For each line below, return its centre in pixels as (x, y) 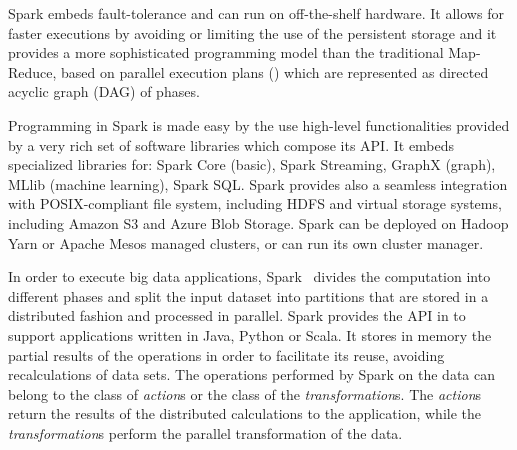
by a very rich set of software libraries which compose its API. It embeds (231, 144)
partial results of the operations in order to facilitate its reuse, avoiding (226, 354)
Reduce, (32, 71)
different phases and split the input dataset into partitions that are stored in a (248, 295)
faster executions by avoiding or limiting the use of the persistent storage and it (252, 32)
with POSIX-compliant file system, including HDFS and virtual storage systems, (255, 203)
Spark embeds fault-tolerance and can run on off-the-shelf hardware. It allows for (256, 13)
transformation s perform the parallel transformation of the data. (205, 432)
